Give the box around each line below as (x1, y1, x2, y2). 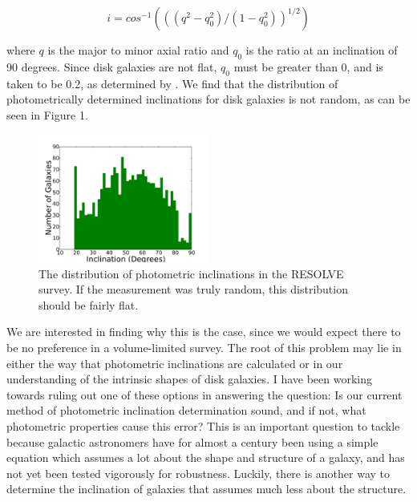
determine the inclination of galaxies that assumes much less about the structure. (6, 480, 407, 497)
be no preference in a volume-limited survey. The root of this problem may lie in (6, 338, 402, 355)
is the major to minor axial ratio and (47, 42, 229, 58)
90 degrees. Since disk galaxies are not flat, (6, 58, 217, 75)
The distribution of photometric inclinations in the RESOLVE (38, 265, 344, 281)
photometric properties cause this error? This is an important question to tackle (6, 417, 400, 434)
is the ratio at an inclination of (245, 42, 398, 58)
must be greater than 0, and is (233, 58, 383, 75)
